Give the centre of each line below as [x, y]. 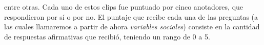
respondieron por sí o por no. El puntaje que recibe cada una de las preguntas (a [131, 16]
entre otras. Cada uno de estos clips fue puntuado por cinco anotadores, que [124, 7]
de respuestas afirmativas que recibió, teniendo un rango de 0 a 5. [107, 36]
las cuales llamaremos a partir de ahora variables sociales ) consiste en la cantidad [132, 27]
